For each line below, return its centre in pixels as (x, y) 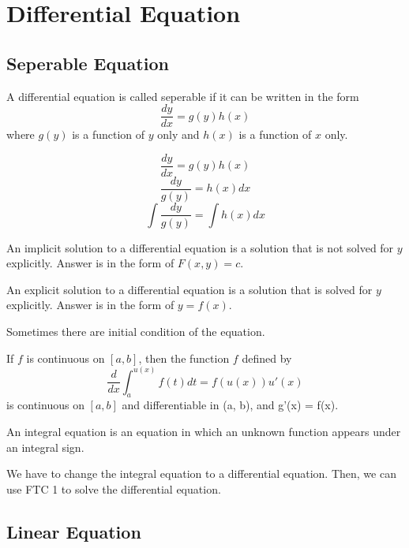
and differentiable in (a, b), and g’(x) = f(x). (230, 405)
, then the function (184, 358)
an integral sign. (45, 447)
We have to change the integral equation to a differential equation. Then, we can (201, 473)
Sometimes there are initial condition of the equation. (136, 331)
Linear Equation (74, 531)
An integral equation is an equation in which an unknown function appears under (204, 431)
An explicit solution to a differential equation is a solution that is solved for (189, 289)
